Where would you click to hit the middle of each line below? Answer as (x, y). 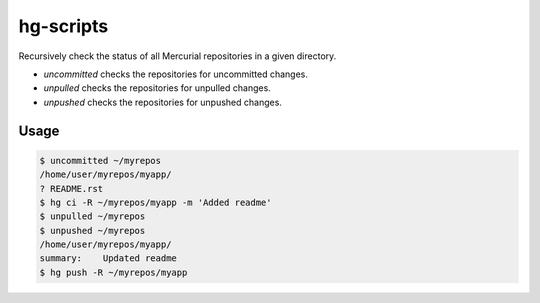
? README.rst (71, 188)
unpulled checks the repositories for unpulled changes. (157, 88)
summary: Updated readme (108, 258)
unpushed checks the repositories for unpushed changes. (162, 102)
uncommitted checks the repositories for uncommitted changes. (176, 74)
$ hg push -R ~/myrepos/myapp (113, 272)
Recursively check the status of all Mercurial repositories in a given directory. (177, 56)
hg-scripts (63, 26)
